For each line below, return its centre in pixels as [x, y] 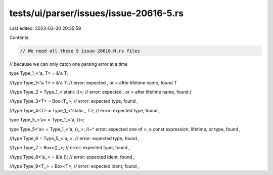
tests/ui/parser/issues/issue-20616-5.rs [97, 13]
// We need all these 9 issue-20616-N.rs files [80, 51]
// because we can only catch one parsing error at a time [69, 64]
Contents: [19, 37]
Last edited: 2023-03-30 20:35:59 [45, 28]
